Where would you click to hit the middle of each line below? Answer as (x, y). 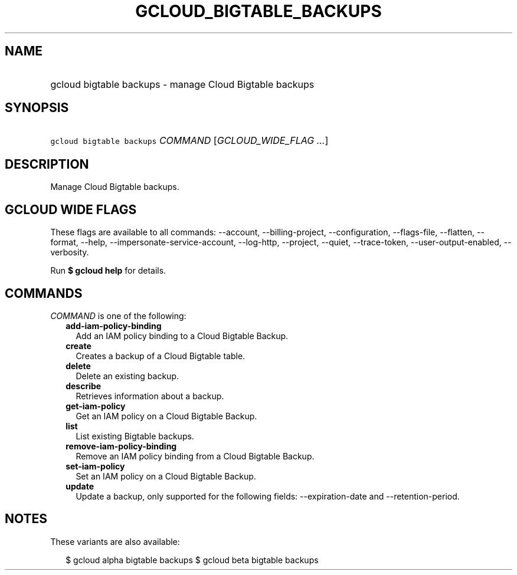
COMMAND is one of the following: (118, 316)
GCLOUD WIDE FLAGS (71, 209)
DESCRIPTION (47, 164)
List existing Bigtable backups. (135, 436)
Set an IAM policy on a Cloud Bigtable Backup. (166, 476)
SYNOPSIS (37, 108)
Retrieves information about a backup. (150, 396)
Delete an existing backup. (127, 376)
